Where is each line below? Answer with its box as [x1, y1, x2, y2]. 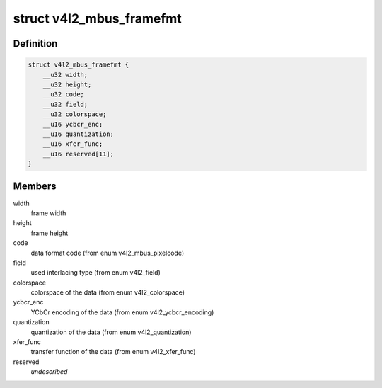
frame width [30, 209, 66, 217]
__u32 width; [42, 71, 88, 79]
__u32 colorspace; [42, 110, 107, 118]
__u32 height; [42, 80, 92, 89]
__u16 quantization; [42, 130, 115, 138]
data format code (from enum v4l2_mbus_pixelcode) [30, 249, 185, 257]
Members [13, 181, 57, 193]
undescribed [30, 367, 68, 376]
